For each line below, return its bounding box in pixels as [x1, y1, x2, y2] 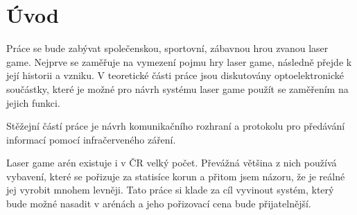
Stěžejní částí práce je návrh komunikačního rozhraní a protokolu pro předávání [6, 119, 345, 133]
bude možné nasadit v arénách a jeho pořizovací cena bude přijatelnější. [6, 196, 311, 211]
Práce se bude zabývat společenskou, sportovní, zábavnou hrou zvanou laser [6, 41, 329, 55]
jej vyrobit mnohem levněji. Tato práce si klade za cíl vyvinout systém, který [6, 182, 334, 197]
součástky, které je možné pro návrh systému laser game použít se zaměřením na [6, 81, 349, 96]
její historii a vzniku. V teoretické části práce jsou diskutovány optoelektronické [6, 68, 344, 83]
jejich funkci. [6, 95, 60, 110]
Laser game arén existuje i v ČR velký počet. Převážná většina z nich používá [6, 155, 337, 170]
